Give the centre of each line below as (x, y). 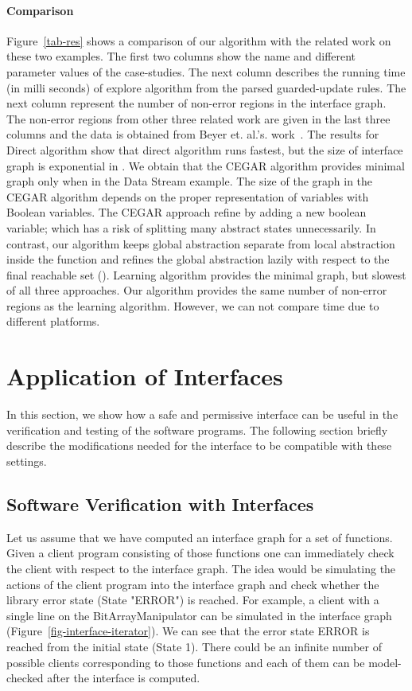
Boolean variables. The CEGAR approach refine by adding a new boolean (187, 212)
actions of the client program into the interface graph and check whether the (193, 584)
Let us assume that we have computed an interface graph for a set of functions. (200, 537)
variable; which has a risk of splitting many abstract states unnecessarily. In (191, 227)
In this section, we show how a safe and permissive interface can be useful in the (202, 414)
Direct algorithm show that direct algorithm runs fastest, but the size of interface (205, 149)
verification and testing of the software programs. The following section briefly (197, 429)
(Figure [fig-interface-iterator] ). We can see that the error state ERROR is (188, 631)
